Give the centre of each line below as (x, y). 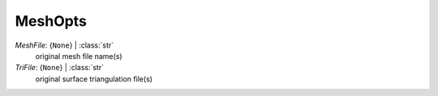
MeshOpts (51, 21)
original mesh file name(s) (79, 56)
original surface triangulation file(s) (94, 79)
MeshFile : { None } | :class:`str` (64, 45)
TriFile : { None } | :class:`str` (60, 68)
